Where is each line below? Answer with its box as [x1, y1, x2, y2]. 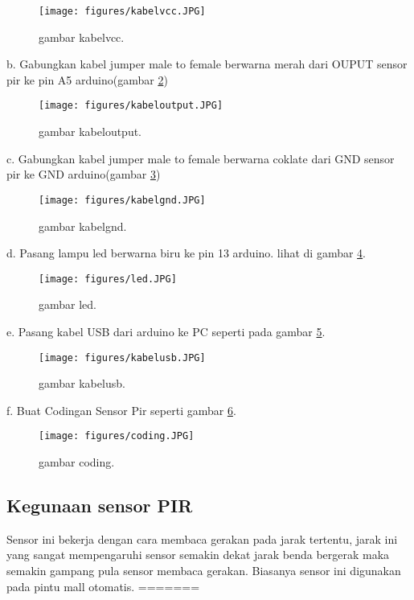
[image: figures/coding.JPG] [39, 430, 195, 442]
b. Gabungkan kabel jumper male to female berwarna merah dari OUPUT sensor [6, 55, 408, 72]
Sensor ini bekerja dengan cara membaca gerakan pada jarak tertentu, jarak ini [6, 530, 398, 547]
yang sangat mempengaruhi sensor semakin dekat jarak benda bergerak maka [6, 546, 390, 563]
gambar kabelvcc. [39, 28, 125, 45]
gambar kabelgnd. [39, 217, 127, 234]
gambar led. [39, 296, 96, 313]
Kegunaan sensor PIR [6, 493, 193, 518]
